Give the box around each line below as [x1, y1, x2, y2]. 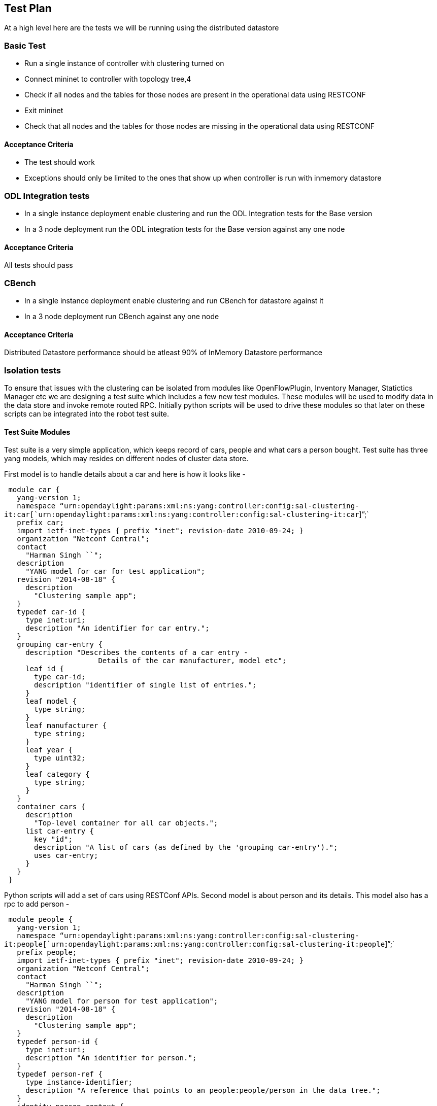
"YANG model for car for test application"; [25, 567, 206, 576]
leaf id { [25, 665, 64, 673]
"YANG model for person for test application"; [25, 997, 218, 1006]
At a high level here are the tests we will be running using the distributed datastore [4, 23, 279, 32]
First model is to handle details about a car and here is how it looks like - [4, 470, 246, 479]
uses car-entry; [34, 851, 98, 860]
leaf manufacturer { [25, 721, 107, 730]
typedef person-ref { [17, 1070, 103, 1079]
